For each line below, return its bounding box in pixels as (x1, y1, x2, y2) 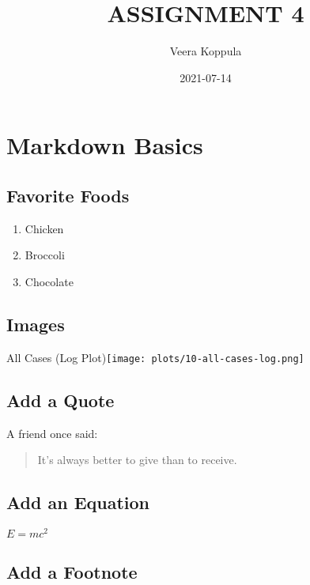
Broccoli (25, 247, 65, 263)
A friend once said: (6, 425, 98, 441)
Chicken (25, 220, 64, 236)
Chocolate (25, 273, 74, 289)
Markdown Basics (6, 129, 203, 161)
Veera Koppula (169, 43, 242, 59)
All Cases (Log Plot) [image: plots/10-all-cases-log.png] (6, 349, 304, 365)
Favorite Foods (6, 183, 130, 207)
